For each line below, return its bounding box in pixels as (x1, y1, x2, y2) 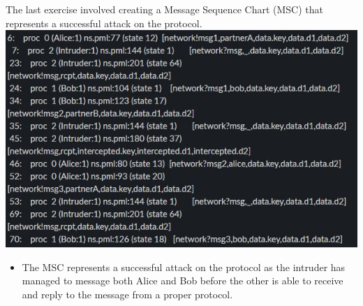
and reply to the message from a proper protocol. (22, 286, 233, 301)
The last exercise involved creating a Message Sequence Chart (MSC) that (6, 2, 323, 16)
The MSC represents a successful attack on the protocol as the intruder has (22, 259, 346, 274)
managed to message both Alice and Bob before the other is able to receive (22, 273, 343, 288)
